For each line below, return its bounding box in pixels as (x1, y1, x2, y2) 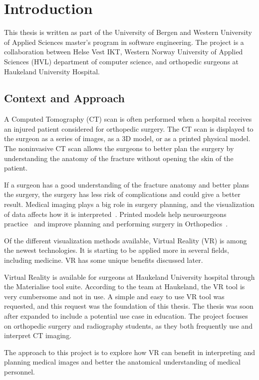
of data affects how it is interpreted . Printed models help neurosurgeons (4, 208, 227, 219)
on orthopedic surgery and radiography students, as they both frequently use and (4, 320, 253, 331)
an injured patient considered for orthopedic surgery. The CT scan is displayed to (4, 123, 254, 134)
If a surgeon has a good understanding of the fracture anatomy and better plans (4, 179, 249, 190)
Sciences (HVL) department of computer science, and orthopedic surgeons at (4, 56, 239, 66)
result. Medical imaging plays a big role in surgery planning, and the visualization (4, 199, 255, 209)
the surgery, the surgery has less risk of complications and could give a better (4, 189, 241, 199)
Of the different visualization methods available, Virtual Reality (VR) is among (4, 235, 247, 245)
